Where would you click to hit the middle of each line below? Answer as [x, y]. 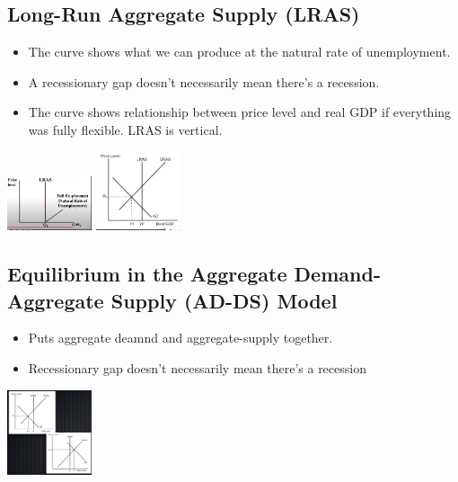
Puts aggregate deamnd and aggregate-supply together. [181, 338]
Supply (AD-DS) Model [224, 300]
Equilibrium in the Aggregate [147, 274]
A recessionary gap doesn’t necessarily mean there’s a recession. [204, 81]
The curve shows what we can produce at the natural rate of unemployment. [239, 52]
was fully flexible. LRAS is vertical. [125, 129]
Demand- [337, 274]
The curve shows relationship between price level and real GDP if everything [240, 112]
